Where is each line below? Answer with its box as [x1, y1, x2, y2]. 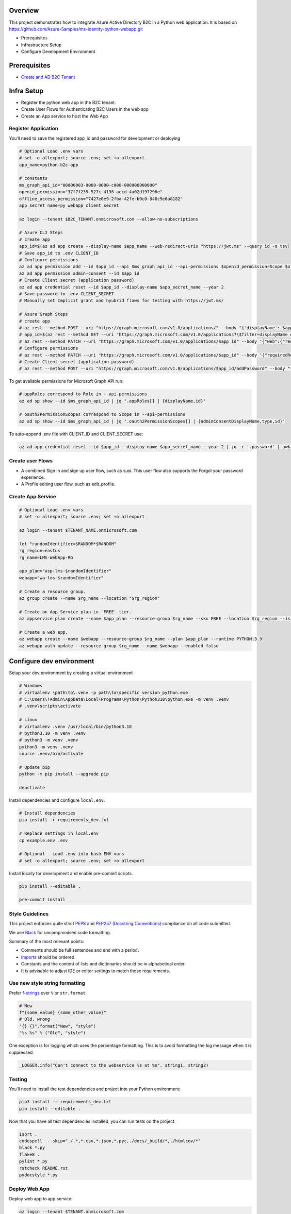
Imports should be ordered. [21, 954, 76, 960]
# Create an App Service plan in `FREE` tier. [19, 609, 132, 614]
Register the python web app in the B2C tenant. [21, 100, 116, 105]
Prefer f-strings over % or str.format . [9, 990, 87, 995]
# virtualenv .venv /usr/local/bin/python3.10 [19, 724, 132, 729]
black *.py [19, 1145, 45, 1150]
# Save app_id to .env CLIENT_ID [19, 250, 99, 256]
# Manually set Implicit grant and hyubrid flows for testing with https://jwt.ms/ [19, 298, 224, 303]
